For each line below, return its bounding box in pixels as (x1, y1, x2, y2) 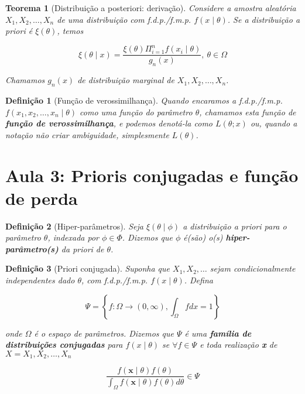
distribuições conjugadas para (5, 338, 123, 351)
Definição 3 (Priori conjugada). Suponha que (5, 262, 170, 275)
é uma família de (184, 327, 252, 339)
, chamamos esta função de (199, 105, 296, 118)
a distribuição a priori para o (183, 220, 287, 232)
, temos (57, 25, 84, 37)
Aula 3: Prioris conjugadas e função (5, 163, 299, 187)
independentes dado (5, 274, 75, 286)
